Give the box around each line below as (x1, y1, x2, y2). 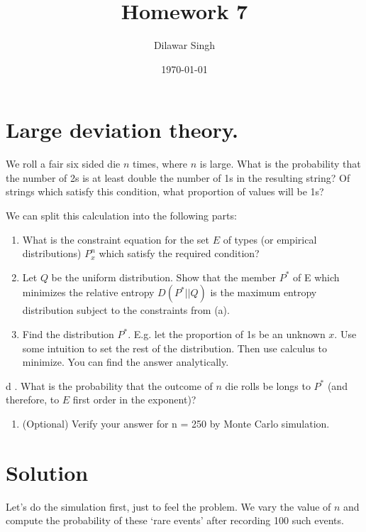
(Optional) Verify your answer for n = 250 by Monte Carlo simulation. (22, 416, 330, 430)
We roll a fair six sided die (6, 156, 121, 171)
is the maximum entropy (210, 285, 317, 300)
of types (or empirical (223, 232, 317, 246)
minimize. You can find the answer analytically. (22, 354, 229, 369)
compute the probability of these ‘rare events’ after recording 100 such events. (6, 513, 344, 528)
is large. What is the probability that (199, 156, 361, 171)
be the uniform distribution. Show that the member (51, 269, 277, 284)
